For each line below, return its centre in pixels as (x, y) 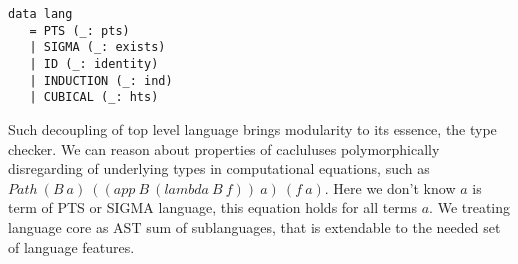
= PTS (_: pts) (79, 30)
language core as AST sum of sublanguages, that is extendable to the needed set (254, 226)
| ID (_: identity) (94, 63)
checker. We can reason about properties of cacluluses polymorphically (224, 148)
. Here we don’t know (390, 187)
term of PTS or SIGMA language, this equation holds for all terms (213, 207)
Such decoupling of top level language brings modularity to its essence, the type (252, 128)
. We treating (470, 207)
